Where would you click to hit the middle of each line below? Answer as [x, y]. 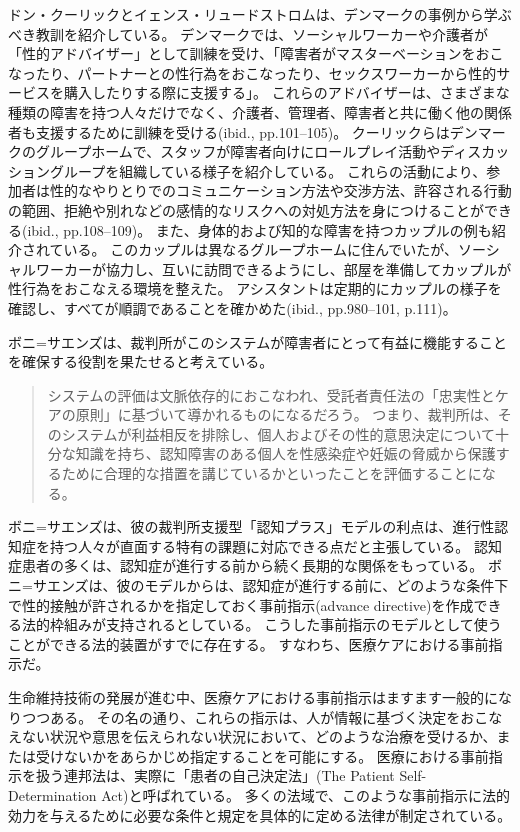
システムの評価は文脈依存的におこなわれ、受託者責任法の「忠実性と [271, 394]
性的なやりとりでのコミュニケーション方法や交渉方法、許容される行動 [280, 190]
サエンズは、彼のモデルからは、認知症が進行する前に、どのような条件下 [270, 585]
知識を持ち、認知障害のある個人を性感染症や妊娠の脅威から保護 [285, 453]
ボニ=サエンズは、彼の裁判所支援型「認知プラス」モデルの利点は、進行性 [251, 526]
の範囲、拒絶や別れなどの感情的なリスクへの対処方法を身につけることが [246, 209]
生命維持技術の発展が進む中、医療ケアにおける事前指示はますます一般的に [253, 697]
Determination [52, 794]
